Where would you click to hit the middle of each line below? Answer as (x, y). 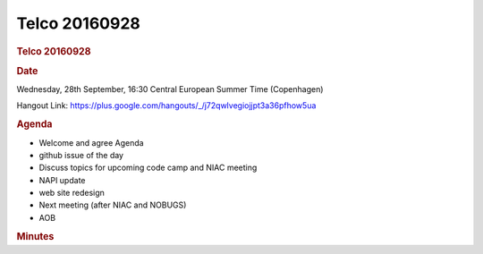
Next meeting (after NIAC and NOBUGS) (113, 205)
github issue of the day (81, 155)
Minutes (35, 236)
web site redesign (72, 193)
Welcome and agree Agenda (91, 142)
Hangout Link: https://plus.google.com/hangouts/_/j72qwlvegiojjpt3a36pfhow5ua (166, 106)
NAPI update (62, 180)
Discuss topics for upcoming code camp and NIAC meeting (148, 168)
